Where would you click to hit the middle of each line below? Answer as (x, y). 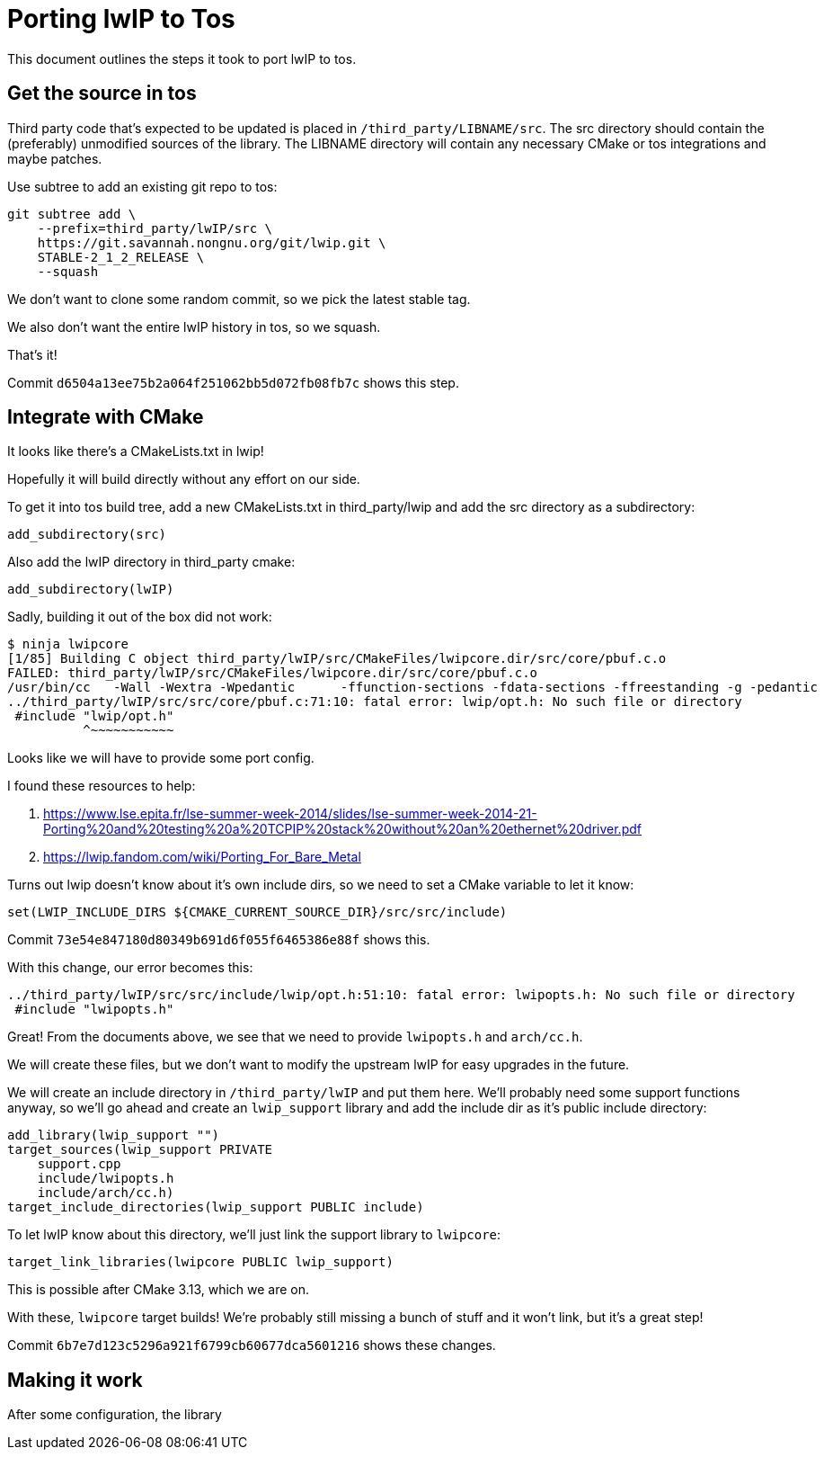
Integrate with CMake (106, 417)
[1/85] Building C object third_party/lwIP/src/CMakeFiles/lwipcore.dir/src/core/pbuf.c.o (337, 659)
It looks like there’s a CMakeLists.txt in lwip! (136, 451)
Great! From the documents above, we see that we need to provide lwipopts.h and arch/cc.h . (295, 1037)
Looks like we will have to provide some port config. (161, 758)
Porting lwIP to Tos (121, 19)
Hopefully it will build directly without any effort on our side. (184, 479)
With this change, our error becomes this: (130, 968)
